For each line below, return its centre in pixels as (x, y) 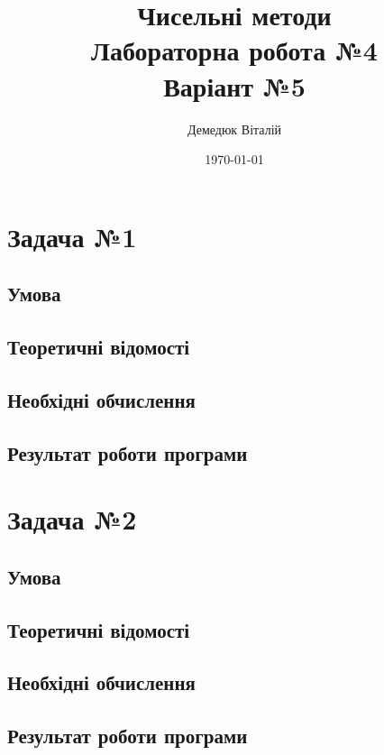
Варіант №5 (234, 85)
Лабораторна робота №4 (234, 50)
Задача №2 (72, 519)
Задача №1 (72, 236)
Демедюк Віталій (234, 129)
